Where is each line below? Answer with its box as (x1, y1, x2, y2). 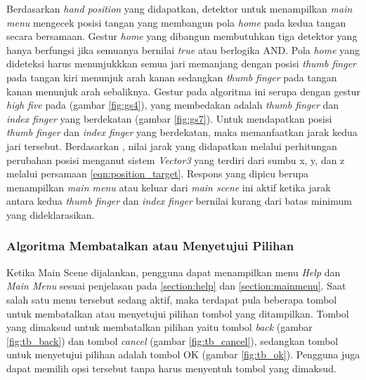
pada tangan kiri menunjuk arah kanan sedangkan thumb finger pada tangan (6, 69, 337, 84)
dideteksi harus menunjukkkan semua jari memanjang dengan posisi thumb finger (6, 56, 357, 71)
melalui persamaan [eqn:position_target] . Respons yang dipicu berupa (6, 166, 309, 181)
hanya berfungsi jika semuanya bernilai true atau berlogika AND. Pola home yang (6, 42, 360, 57)
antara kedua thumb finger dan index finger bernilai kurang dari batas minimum (6, 194, 352, 208)
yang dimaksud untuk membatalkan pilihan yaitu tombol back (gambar (6, 320, 313, 334)
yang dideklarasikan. (6, 207, 95, 222)
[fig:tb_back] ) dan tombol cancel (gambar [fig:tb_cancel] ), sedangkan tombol (6, 333, 339, 348)
